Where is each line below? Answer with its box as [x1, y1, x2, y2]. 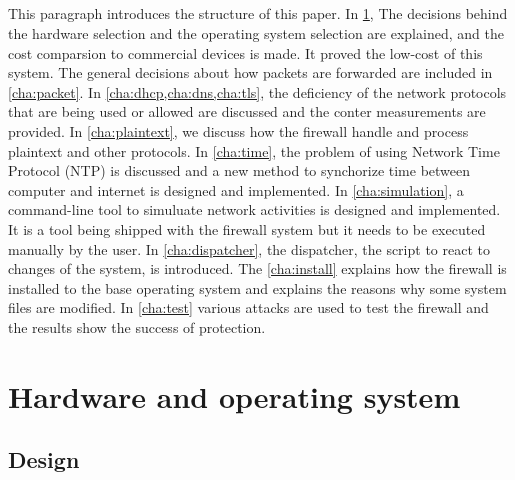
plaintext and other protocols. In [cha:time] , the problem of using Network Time [8, 140, 500, 161]
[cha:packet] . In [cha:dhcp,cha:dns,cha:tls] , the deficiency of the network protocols [8, 81, 507, 102]
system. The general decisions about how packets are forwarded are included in [8, 62, 493, 83]
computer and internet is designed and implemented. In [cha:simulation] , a [8, 179, 464, 200]
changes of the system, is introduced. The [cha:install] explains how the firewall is [8, 258, 507, 279]
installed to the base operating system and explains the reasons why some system [8, 277, 507, 298]
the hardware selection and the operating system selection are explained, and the [8, 22, 504, 43]
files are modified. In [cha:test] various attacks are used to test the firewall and [8, 297, 489, 318]
